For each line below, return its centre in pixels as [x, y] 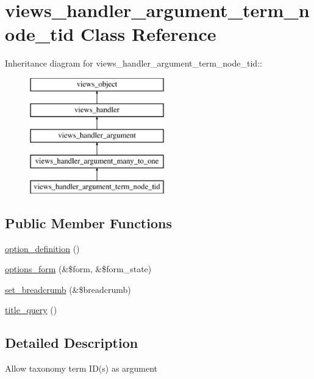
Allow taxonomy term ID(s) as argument [81, 368]
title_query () [31, 310]
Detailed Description [72, 343]
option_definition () [42, 248]
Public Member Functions [88, 222]
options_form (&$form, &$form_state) [78, 269]
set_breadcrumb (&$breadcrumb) [68, 289]
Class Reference [148, 34]
